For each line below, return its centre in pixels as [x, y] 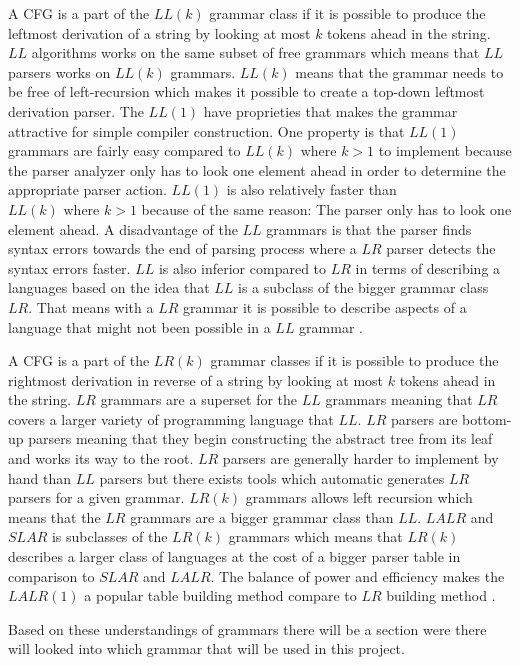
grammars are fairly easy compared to [124, 150]
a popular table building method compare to [220, 595]
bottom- [487, 418]
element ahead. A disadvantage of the [123, 228]
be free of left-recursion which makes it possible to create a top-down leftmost [246, 91]
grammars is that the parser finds [369, 228]
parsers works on [59, 71]
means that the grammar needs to [399, 71]
